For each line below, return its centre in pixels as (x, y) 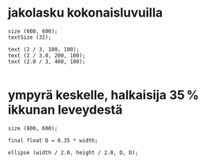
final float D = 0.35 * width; (53, 140)
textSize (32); (30, 37)
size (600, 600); (33, 31)
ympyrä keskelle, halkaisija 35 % (104, 95)
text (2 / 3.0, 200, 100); (47, 55)
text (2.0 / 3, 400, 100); (47, 61)
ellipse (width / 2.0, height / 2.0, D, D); (73, 153)
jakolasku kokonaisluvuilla (86, 13)
